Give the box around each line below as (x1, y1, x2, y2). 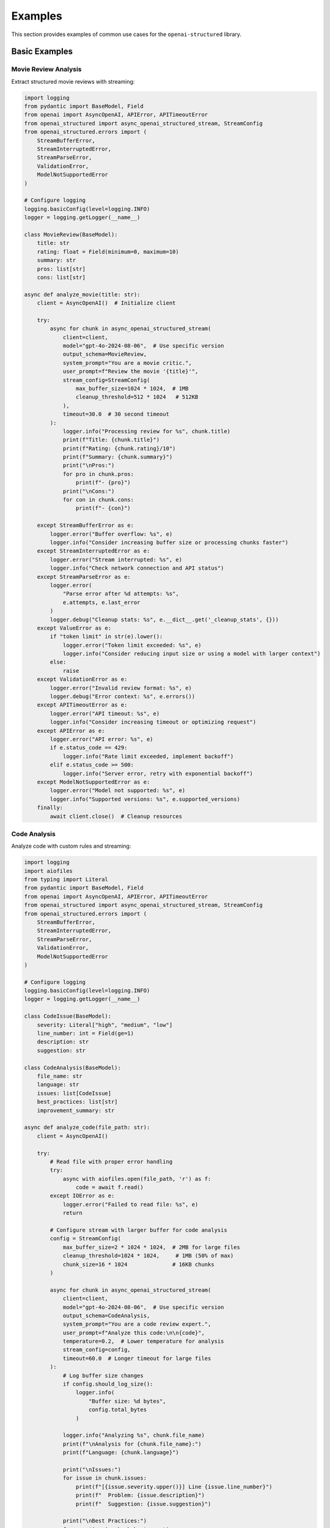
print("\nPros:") (62, 462, 115, 469)
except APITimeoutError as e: (37, 702, 128, 708)
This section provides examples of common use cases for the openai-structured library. (11, 31, 241, 38)
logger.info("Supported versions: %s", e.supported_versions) (50, 795, 241, 803)
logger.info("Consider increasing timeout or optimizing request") (50, 719, 257, 725)
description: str (37, 1038, 89, 1045)
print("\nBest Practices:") (62, 1518, 147, 1524)
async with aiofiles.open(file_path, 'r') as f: (62, 1175, 211, 1182)
